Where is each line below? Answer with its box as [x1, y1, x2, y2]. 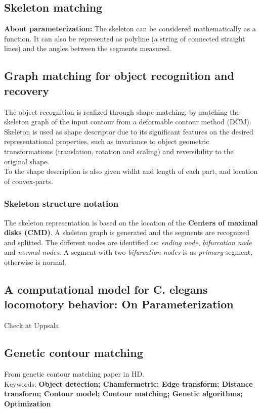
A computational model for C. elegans [4, 281, 208, 297]
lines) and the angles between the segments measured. [4, 43, 171, 54]
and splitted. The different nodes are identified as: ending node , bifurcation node [4, 237, 252, 247]
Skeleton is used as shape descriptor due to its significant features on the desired [4, 126, 253, 136]
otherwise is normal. [4, 256, 67, 267]
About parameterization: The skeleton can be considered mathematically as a [4, 23, 256, 34]
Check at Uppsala [4, 320, 59, 331]
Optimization [4, 398, 51, 408]
